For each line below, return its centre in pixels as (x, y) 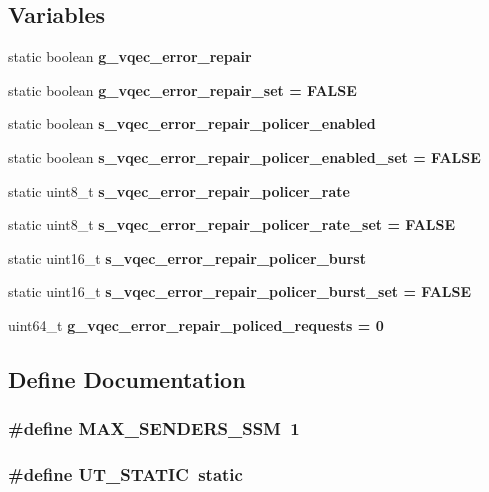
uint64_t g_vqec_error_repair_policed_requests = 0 (196, 324)
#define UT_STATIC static (125, 474)
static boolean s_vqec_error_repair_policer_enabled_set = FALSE (244, 156)
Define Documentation (127, 378)
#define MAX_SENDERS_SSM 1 (154, 428)
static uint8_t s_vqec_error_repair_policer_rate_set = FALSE (232, 224)
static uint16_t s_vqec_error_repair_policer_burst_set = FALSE (240, 291)
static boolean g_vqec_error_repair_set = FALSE (182, 89)
